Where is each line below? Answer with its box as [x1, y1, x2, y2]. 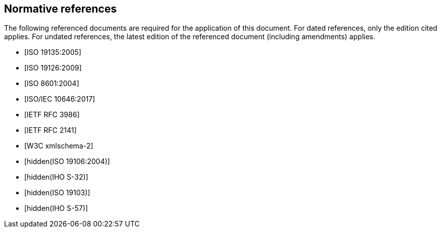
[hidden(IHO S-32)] [24, 173, 88, 182]
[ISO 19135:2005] [24, 48, 82, 57]
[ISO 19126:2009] [24, 63, 82, 72]
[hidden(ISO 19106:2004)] [24, 157, 110, 166]
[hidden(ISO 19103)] [24, 188, 90, 197]
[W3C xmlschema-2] [24, 141, 93, 150]
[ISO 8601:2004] [24, 79, 79, 88]
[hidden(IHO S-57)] [24, 204, 88, 213]
